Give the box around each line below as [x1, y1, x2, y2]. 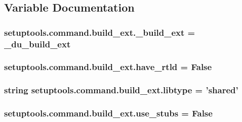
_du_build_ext [4, 37, 71, 50]
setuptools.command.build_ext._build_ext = [4, 26, 195, 38]
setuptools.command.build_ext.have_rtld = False [4, 60, 212, 73]
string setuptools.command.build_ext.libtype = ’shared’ [4, 84, 238, 96]
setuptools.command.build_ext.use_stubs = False [4, 107, 213, 119]
